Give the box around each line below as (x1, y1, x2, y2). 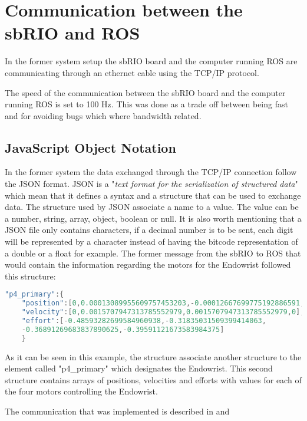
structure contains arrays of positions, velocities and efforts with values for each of (5, 373, 302, 386)
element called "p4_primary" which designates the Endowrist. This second (5, 362, 273, 374)
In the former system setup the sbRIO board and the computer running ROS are (5, 55, 298, 67)
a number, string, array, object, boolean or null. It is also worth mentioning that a (5, 212, 302, 224)
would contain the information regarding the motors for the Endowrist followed (5, 258, 291, 271)
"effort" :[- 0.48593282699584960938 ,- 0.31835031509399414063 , (21, 317, 266, 325)
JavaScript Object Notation (5, 138, 176, 156)
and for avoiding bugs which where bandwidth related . (5, 109, 202, 121)
